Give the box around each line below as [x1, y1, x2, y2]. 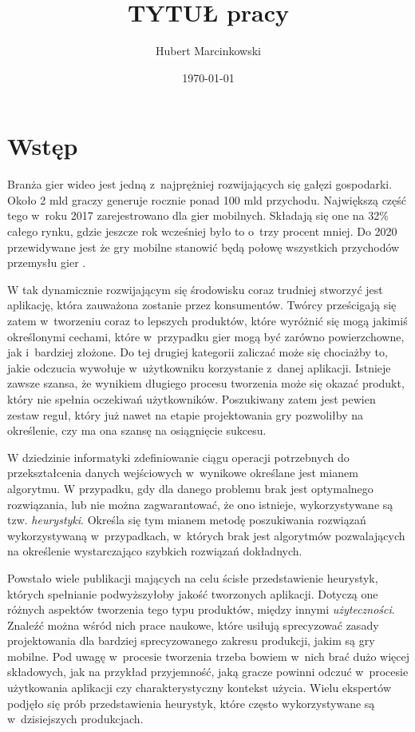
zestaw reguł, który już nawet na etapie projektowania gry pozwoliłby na [7, 406, 363, 423]
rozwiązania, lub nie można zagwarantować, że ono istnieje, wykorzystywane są [7, 495, 393, 512]
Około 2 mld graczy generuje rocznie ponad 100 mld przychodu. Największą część [7, 191, 407, 208]
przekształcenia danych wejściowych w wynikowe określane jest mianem [7, 464, 358, 481]
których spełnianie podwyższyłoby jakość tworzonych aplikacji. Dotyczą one [7, 585, 378, 602]
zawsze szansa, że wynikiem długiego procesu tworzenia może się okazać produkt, [7, 375, 405, 392]
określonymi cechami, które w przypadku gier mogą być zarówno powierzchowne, [7, 328, 405, 344]
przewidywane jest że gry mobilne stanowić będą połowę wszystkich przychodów [7, 238, 400, 255]
